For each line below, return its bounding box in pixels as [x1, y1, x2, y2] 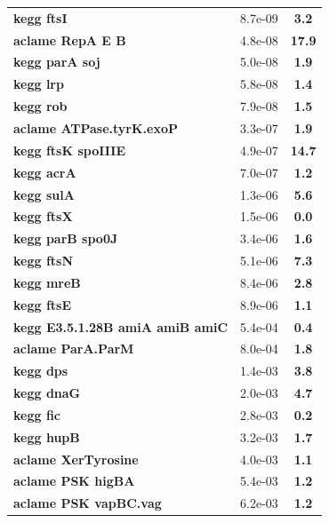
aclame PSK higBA [13, 471, 135, 490]
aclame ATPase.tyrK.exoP [13, 118, 178, 137]
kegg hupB [13, 427, 80, 446]
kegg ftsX [13, 207, 73, 226]
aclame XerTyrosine [13, 449, 139, 468]
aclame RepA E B [13, 30, 126, 49]
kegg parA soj [13, 52, 100, 71]
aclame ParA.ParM [13, 339, 134, 358]
